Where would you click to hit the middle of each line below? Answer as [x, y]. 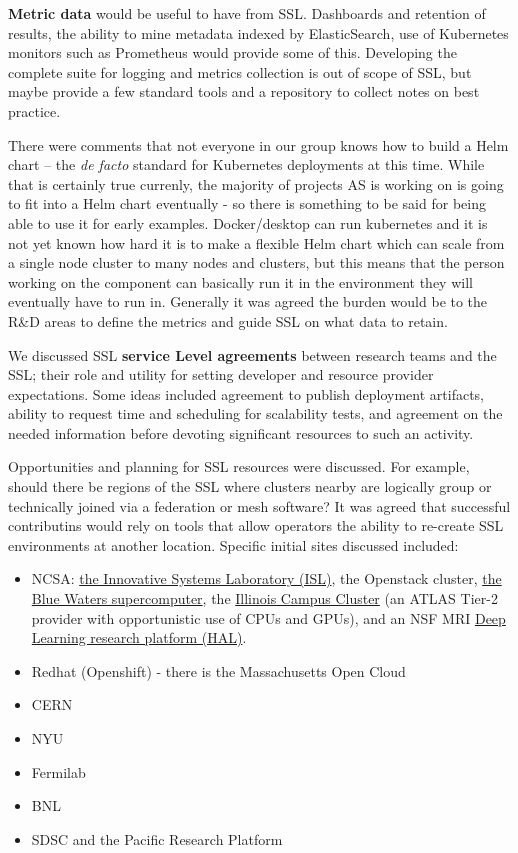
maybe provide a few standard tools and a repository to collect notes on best [244, 91]
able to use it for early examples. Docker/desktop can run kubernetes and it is [248, 222]
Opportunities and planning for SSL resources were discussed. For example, [239, 466]
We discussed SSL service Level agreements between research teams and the [252, 354]
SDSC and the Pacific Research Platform [157, 838]
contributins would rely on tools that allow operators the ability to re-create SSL [256, 525]
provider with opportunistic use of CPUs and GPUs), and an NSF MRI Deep [268, 617]
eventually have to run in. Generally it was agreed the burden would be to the [248, 301]
